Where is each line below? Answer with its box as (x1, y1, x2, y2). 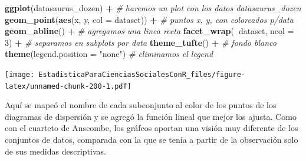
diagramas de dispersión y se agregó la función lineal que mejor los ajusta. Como (5, 110, 297, 122)
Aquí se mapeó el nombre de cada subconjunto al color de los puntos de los (5, 99, 277, 111)
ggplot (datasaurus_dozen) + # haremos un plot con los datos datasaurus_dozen (5, 2, 301, 14)
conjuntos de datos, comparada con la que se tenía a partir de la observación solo (5, 133, 298, 146)
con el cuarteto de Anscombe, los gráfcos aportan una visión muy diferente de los (5, 122, 298, 134)
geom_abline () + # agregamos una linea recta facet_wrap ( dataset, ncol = (5, 25, 294, 37)
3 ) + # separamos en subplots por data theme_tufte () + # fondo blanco (5, 36, 277, 48)
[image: (5, 70, 35, 79)
